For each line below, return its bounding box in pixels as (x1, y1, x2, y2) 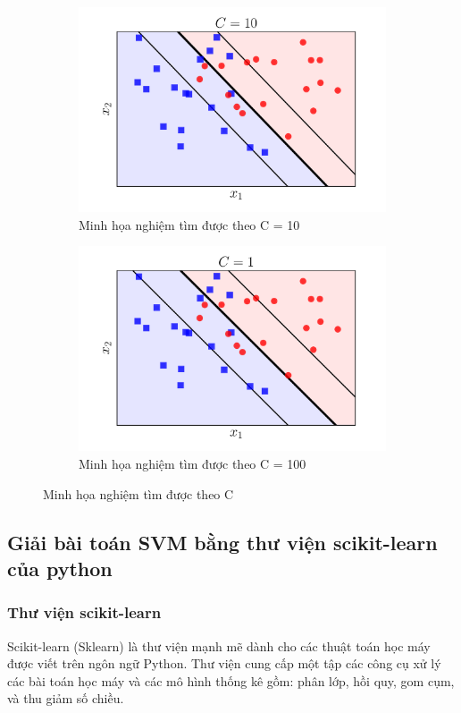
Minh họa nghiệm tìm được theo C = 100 (79, 454, 306, 472)
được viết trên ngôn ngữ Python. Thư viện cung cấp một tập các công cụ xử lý (7, 654, 441, 673)
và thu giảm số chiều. (7, 689, 124, 708)
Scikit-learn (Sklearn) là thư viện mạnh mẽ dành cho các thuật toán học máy (7, 636, 431, 655)
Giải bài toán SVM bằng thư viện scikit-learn (7, 528, 438, 556)
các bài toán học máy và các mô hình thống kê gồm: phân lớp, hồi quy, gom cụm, (7, 671, 455, 690)
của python (7, 554, 113, 581)
